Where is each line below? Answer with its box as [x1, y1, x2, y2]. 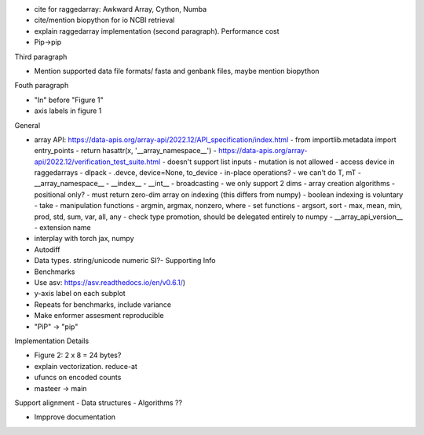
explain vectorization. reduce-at [34, 361, 137, 371]
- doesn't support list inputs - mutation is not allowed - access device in [162, 157, 395, 166]
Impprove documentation [34, 412, 116, 422]
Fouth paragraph [14, 81, 69, 90]
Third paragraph [14, 52, 68, 61]
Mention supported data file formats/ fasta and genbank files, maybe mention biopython [34, 66, 320, 75]
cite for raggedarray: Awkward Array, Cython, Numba [34, 5, 207, 13]
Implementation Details [14, 336, 90, 345]
